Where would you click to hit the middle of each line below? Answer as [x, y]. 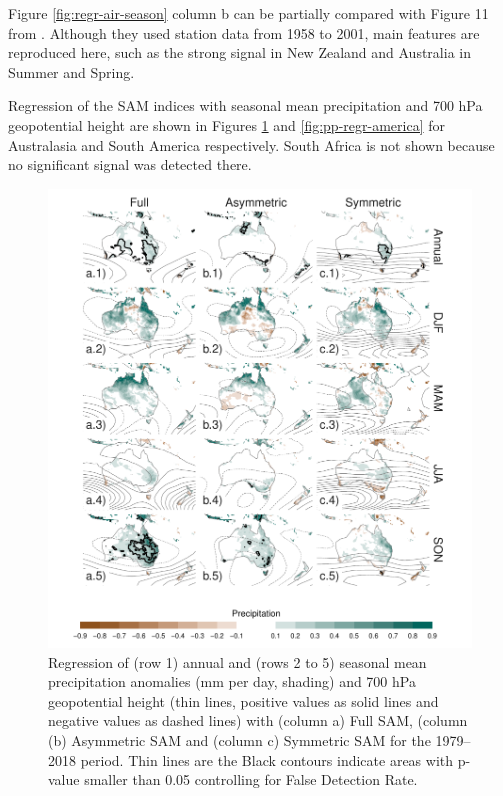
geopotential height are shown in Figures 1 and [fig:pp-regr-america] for [226, 124]
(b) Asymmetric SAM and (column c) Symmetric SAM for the [239, 740]
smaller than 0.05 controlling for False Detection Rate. [251, 779]
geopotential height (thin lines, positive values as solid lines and [243, 700]
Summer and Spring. [71, 71]
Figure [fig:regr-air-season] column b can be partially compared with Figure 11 [248, 13]
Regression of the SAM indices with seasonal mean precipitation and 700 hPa [245, 105]
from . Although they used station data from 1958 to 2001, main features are [244, 32]
